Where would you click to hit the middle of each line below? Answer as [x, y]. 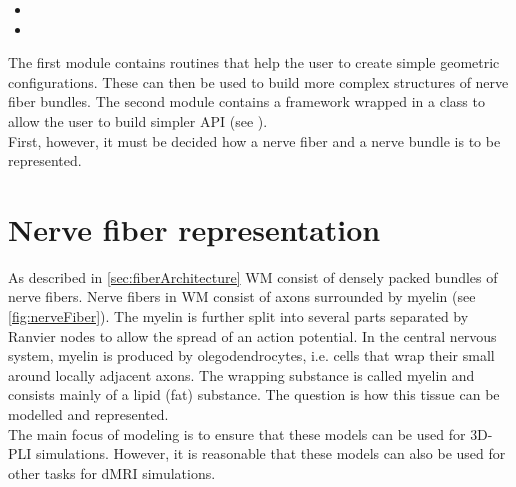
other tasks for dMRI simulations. [112, 472]
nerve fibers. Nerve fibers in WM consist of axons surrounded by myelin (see [242, 296]
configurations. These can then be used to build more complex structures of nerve [258, 81]
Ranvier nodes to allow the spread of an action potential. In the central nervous [252, 335]
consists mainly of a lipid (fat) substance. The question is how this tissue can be [254, 394]
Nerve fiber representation [194, 228]
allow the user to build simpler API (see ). [138, 120]
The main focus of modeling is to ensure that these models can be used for [237, 433]
